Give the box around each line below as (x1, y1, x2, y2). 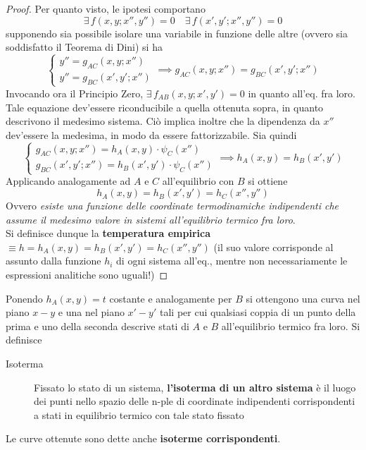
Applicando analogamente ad (6, 174, 131, 188)
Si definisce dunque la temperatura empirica (6, 226, 210, 241)
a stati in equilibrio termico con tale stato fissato (34, 407, 244, 422)
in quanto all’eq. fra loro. (248, 85, 355, 100)
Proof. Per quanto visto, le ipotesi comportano (6, 1, 206, 16)
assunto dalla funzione (6, 253, 101, 268)
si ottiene (248, 174, 288, 188)
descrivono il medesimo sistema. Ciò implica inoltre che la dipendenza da (6, 114, 320, 128)
